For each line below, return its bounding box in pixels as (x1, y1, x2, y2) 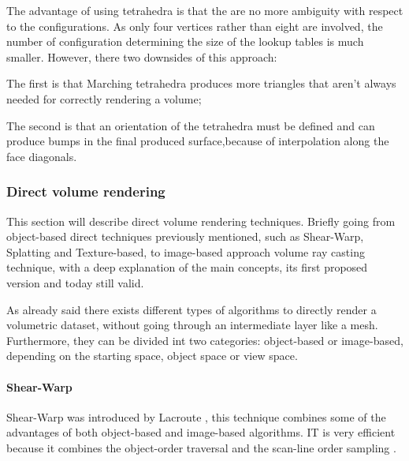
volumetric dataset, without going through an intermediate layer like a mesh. (6, 317, 378, 333)
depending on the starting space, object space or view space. (6, 347, 298, 364)
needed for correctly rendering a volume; (6, 90, 202, 107)
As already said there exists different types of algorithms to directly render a (6, 301, 377, 317)
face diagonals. (6, 148, 77, 164)
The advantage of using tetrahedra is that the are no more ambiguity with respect (6, 2, 403, 18)
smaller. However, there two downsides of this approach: (6, 48, 277, 65)
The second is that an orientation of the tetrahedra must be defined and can (6, 117, 375, 133)
